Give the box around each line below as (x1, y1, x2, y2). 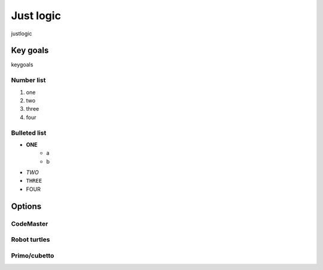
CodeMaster (11, 219, 48, 227)
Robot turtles (11, 235, 50, 244)
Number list (11, 76, 46, 84)
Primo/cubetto (11, 251, 54, 260)
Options (11, 201, 42, 211)
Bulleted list (11, 129, 47, 137)
